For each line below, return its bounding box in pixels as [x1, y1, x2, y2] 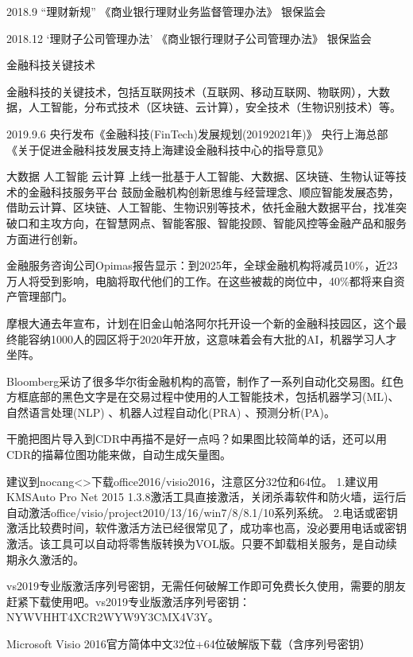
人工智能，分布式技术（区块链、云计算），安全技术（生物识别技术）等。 [28, 99, 401, 115]
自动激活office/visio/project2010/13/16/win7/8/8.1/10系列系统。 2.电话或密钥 [6, 503, 398, 520]
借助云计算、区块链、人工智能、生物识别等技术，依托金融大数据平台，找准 [6, 199, 396, 216]
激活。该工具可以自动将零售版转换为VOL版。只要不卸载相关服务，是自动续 [6, 535, 397, 552]
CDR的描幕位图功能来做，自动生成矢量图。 [6, 446, 232, 463]
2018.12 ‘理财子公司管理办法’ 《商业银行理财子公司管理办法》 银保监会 [6, 29, 372, 46]
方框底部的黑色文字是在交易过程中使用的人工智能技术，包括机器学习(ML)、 [6, 388, 399, 405]
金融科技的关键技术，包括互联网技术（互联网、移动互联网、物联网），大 [6, 83, 379, 99]
